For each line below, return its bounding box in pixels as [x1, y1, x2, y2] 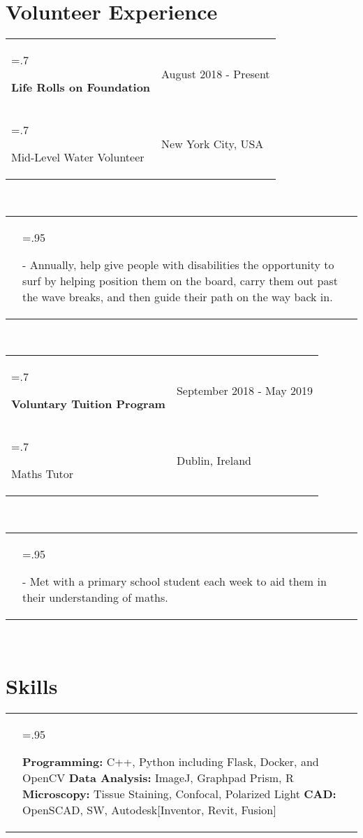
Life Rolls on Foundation [11, 79, 151, 96]
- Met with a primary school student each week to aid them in [22, 572, 327, 589]
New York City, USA [161, 135, 264, 152]
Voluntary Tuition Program [11, 396, 165, 412]
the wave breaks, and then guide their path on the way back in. [22, 288, 333, 305]
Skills [6, 671, 58, 700]
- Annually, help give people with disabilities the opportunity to [22, 256, 334, 273]
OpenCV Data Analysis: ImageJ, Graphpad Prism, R [22, 769, 294, 786]
